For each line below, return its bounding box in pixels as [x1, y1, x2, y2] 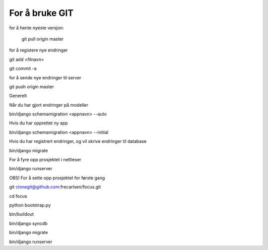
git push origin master [9, 83, 54, 89]
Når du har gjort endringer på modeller [9, 102, 89, 108]
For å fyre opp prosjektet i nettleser [9, 157, 81, 163]
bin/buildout [9, 211, 34, 217]
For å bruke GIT [9, 7, 74, 18]
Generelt [9, 93, 27, 99]
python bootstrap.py [9, 202, 51, 208]
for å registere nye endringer [9, 47, 68, 53]
